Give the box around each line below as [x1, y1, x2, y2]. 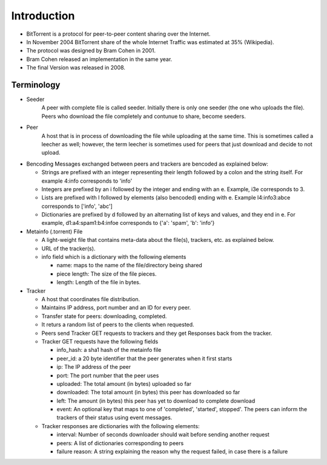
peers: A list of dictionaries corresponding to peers [56, 439, 184, 447]
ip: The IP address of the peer [56, 363, 131, 371]
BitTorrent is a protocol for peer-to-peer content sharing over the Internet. [26, 30, 211, 37]
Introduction [11, 9, 75, 22]
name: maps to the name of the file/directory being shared [56, 262, 202, 269]
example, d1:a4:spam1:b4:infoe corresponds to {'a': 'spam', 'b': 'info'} [41, 219, 215, 227]
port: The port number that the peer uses [56, 372, 159, 379]
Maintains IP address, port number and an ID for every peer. [41, 304, 191, 311]
